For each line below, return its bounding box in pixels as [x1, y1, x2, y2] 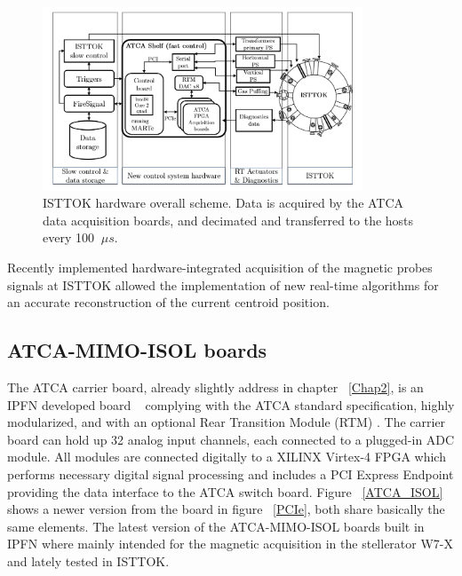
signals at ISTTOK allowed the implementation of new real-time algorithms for [7, 275, 439, 294]
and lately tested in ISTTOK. [7, 551, 170, 570]
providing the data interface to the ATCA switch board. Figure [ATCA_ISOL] [7, 482, 443, 501]
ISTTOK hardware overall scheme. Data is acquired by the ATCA [43, 193, 404, 212]
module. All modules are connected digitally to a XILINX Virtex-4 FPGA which [7, 447, 446, 466]
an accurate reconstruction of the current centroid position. [7, 293, 330, 312]
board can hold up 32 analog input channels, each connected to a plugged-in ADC [7, 430, 455, 448]
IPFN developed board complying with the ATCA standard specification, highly [7, 395, 455, 414]
